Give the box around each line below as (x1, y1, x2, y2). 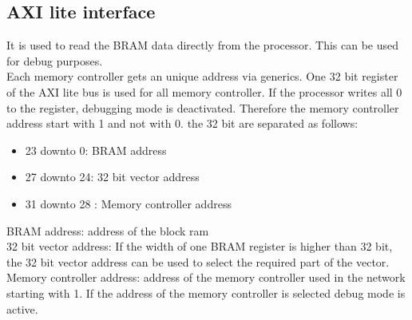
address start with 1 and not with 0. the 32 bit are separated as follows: (6, 115, 359, 132)
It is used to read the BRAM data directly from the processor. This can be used (6, 37, 399, 53)
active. (6, 300, 38, 317)
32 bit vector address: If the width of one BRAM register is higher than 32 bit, (6, 238, 393, 255)
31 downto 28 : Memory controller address (25, 195, 232, 211)
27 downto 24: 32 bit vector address (25, 168, 200, 185)
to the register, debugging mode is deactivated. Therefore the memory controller (6, 99, 399, 116)
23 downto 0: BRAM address (25, 141, 167, 158)
